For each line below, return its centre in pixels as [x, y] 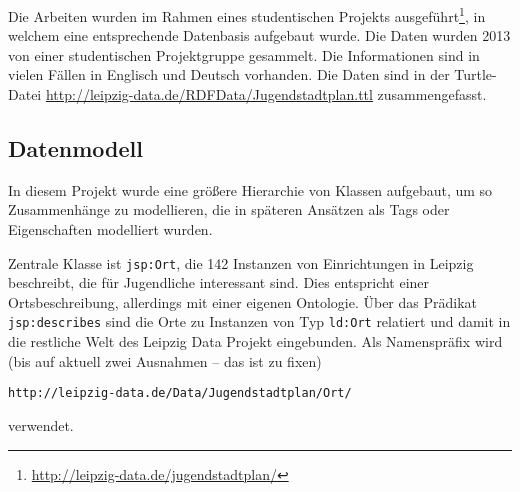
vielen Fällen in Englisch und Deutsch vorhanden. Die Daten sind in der [229, 74]
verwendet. [41, 424]
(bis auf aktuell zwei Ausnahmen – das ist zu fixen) [165, 360]
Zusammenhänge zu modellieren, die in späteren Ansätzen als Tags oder [229, 209]
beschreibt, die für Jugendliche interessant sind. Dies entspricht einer [219, 282]
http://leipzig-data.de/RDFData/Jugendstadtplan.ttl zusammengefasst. [266, 94]
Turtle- [475, 74]
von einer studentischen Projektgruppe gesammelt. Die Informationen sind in [244, 54]
